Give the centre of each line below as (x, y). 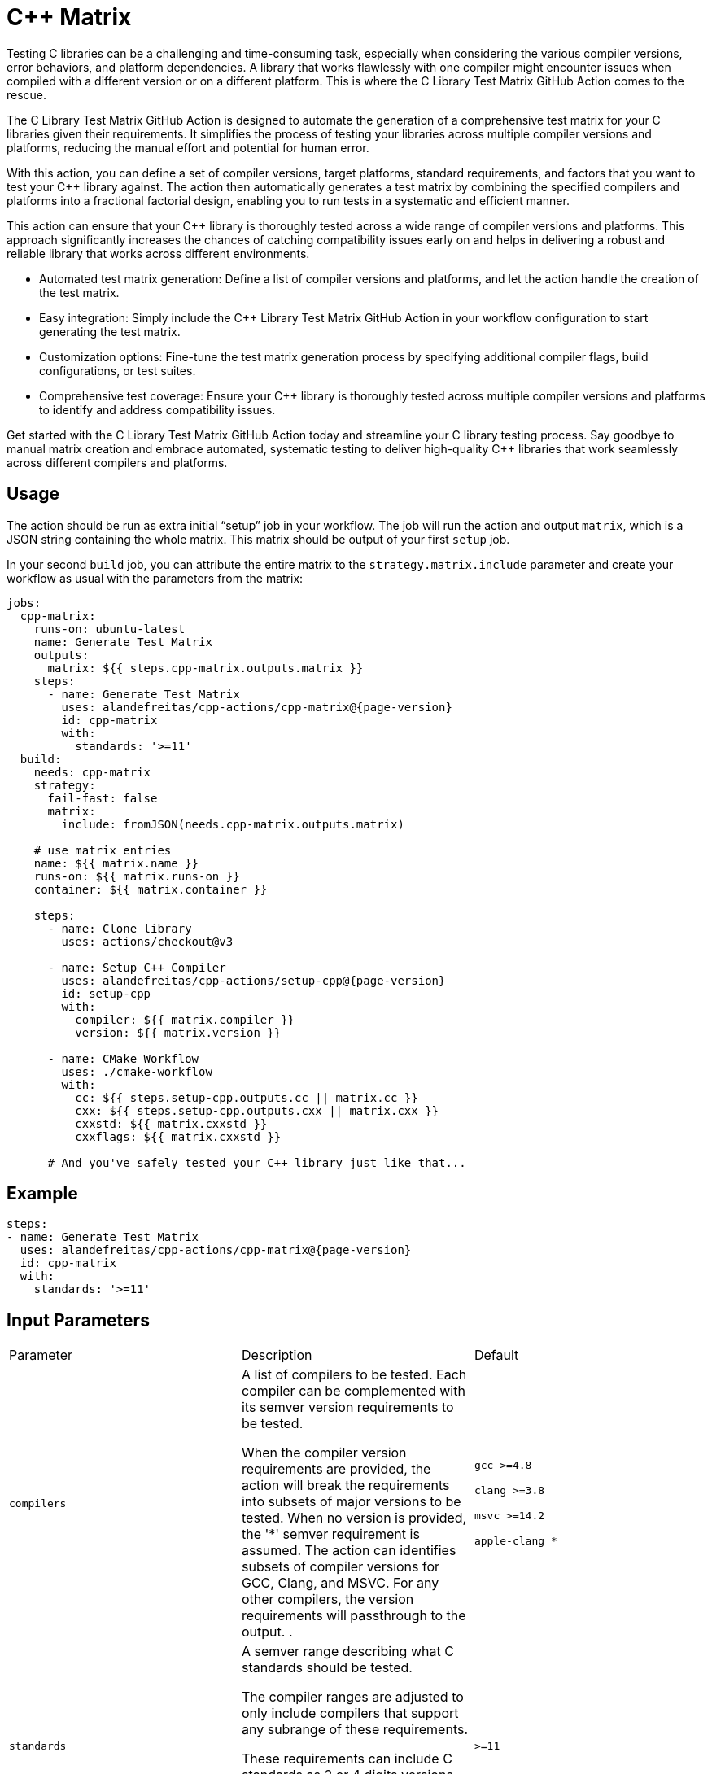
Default (496, 1355)
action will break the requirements (345, 1486)
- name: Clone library (120, 928)
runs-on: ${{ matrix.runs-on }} (137, 876)
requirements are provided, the (336, 1469)
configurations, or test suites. (118, 370)
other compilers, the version (328, 1599)
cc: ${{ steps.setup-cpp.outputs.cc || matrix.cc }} (247, 1097)
